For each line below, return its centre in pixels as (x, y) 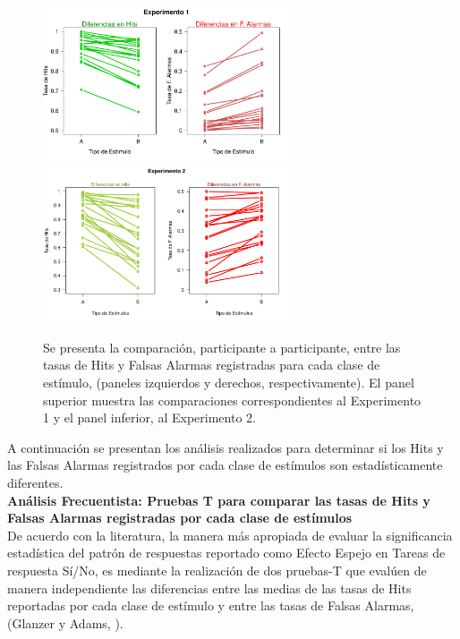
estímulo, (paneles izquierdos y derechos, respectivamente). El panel (229, 382)
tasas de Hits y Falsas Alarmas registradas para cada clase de (212, 365)
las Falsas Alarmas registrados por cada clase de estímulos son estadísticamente (225, 465)
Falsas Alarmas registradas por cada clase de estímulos (180, 518)
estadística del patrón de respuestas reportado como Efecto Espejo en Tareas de (226, 553)
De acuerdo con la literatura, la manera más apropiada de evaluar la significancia (230, 535)
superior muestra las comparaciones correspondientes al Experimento (232, 400)
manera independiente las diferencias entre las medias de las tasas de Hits (209, 588)
